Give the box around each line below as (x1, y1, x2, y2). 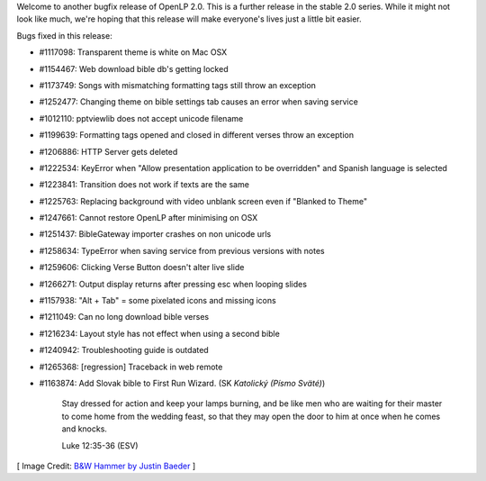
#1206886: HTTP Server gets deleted (39, 146, 178, 157)
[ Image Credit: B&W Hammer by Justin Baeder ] (16, 460, 196, 471)
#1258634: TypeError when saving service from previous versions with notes (39, 245, 326, 256)
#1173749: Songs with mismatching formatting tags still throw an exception (39, 79, 317, 90)
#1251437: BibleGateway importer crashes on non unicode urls (39, 229, 272, 240)
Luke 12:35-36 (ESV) (61, 440, 139, 450)
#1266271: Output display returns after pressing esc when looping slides (39, 278, 308, 289)
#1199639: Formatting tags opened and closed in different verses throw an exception (39, 130, 355, 141)
